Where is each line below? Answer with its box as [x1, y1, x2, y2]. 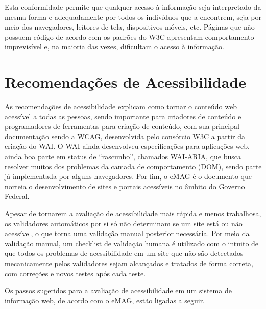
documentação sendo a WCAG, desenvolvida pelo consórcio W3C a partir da [5, 131, 245, 141]
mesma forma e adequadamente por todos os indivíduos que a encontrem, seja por [5, 11, 261, 22]
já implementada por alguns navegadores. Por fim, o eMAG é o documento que [5, 171, 252, 182]
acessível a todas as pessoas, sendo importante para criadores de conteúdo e [5, 111, 241, 121]
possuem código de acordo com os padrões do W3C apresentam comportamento [5, 31, 254, 42]
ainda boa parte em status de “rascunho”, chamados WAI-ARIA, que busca [5, 151, 241, 162]
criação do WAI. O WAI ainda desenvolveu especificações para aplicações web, [5, 141, 250, 151]
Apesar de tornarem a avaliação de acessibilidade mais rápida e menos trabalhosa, [5, 208, 261, 219]
